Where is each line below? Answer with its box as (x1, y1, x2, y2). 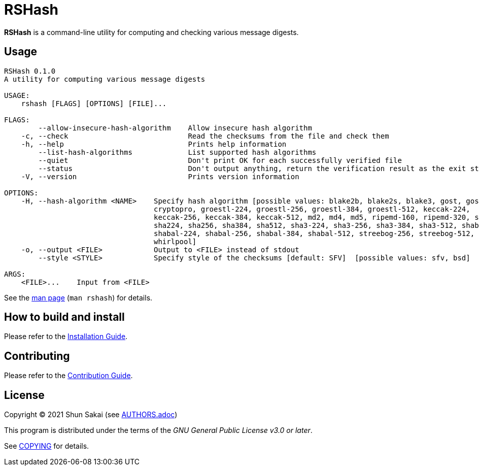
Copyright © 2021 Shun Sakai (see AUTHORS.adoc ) (4, 410, 178, 419)
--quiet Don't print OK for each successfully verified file (38, 156, 402, 164)
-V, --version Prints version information (21, 172, 299, 181)
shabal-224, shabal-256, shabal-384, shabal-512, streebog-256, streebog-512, (154, 229, 475, 238)
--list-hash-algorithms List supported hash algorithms (38, 148, 317, 156)
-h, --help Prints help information (21, 140, 287, 148)
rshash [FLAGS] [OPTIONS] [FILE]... (21, 99, 167, 108)
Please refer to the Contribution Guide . (4, 371, 133, 380)
